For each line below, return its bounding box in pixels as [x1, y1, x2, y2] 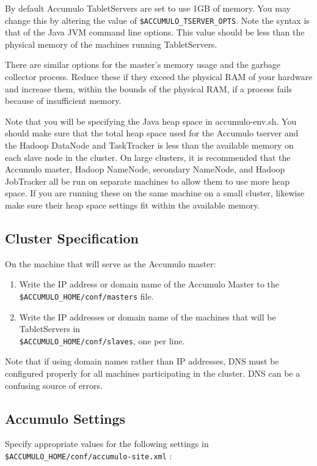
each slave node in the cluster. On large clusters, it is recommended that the [5, 150, 291, 163]
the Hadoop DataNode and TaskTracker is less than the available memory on [5, 139, 294, 151]
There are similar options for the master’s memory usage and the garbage [5, 58, 280, 71]
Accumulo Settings [5, 409, 126, 427]
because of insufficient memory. [5, 94, 122, 107]
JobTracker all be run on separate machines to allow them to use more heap [5, 174, 290, 187]
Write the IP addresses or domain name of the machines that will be [19, 310, 276, 323]
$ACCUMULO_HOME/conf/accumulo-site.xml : [5, 449, 172, 462]
